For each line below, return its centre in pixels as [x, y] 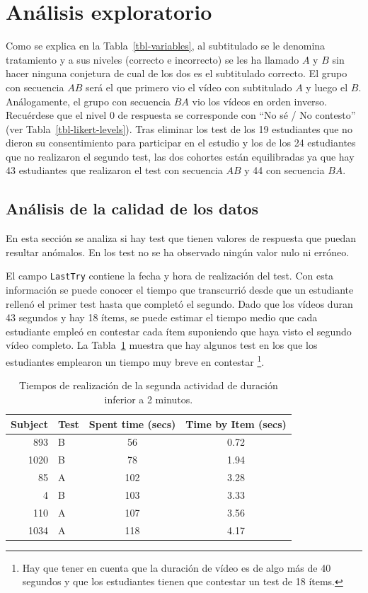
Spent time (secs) [132, 424]
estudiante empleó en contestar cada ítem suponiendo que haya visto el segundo [179, 331]
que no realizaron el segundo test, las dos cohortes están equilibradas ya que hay [180, 156]
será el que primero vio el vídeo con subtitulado [189, 87]
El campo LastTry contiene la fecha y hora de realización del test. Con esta [170, 276]
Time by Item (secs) [236, 424]
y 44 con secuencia [284, 170]
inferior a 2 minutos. [149, 399]
